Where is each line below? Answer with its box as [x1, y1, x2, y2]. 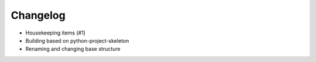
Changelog [11, 9, 66, 22]
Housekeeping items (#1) [25, 29, 86, 36]
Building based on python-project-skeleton [25, 37, 129, 44]
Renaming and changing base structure [25, 46, 121, 53]
